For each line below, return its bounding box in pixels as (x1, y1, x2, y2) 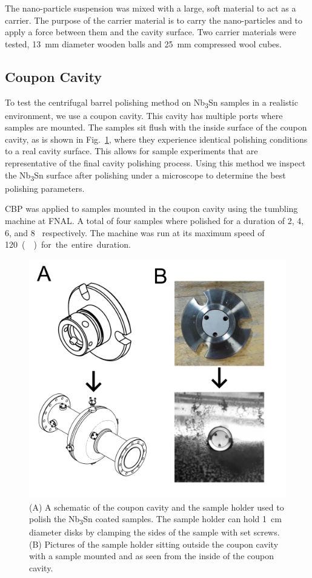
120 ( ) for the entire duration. (5, 238, 131, 251)
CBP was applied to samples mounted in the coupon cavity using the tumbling (5, 202, 298, 215)
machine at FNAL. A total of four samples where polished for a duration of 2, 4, (5, 214, 304, 226)
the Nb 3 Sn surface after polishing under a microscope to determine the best (5, 168, 286, 183)
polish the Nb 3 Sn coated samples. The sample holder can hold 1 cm (29, 512, 282, 526)
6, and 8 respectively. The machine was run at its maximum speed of (5, 226, 265, 239)
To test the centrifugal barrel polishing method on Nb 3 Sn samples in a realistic (5, 95, 298, 110)
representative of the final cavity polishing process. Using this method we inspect (5, 157, 306, 169)
